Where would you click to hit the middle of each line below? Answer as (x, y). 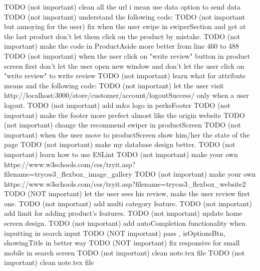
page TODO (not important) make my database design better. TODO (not (120, 144)
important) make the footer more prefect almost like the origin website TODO (124, 115)
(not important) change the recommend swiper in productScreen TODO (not (122, 125)
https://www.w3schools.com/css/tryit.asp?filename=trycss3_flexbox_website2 (125, 183)
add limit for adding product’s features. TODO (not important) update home (123, 213)
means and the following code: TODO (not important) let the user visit (114, 85)
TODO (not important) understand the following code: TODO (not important (124, 16)
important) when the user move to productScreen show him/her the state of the (127, 134)
